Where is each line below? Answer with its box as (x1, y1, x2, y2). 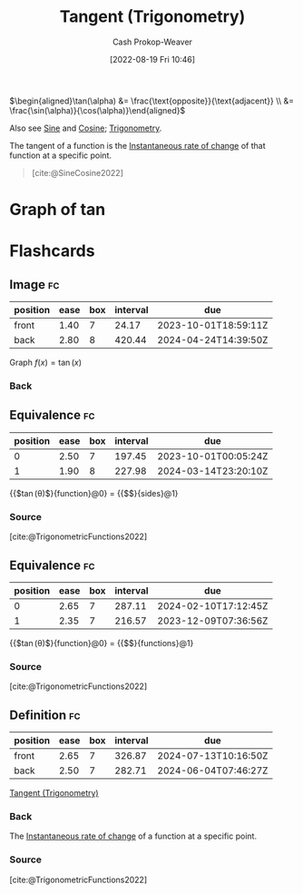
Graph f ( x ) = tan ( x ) (9, 357, 83, 368)
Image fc (9, 277, 60, 292)
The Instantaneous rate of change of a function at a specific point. (9, 830, 257, 841)
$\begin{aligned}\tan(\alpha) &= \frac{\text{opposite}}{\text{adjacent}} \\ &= (9, 95, 295, 106)
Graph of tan (9, 200, 106, 220)
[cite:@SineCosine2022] (31, 167, 124, 178)
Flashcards (9, 241, 95, 261)
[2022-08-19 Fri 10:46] (109, 54, 196, 64)
